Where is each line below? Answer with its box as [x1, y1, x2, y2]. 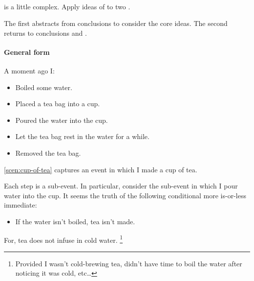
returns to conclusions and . [4, 27, 87, 38]
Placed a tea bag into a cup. [15, 98, 100, 109]
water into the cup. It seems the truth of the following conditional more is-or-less [4, 190, 246, 200]
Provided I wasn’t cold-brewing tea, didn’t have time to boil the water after [15, 258, 242, 268]
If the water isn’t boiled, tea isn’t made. [15, 216, 135, 226]
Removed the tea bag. [15, 147, 81, 158]
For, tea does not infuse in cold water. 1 [4, 233, 123, 245]
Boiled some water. [15, 82, 72, 92]
